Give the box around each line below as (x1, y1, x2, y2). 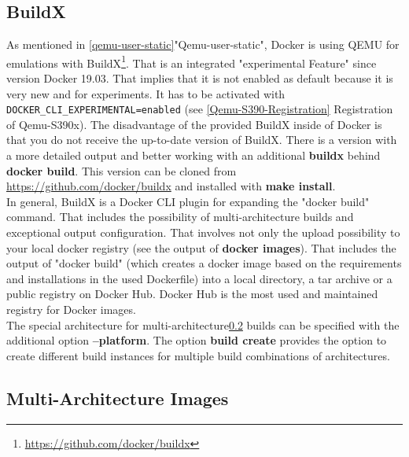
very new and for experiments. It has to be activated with (6, 85, 286, 101)
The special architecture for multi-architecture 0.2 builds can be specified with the (6, 316, 400, 333)
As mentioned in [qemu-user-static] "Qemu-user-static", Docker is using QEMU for (6, 36, 400, 53)
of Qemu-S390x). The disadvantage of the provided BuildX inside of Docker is (6, 116, 382, 132)
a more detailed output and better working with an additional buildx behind (6, 147, 381, 164)
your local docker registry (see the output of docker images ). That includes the (6, 239, 396, 256)
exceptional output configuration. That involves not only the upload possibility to (6, 224, 400, 241)
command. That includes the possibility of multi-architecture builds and (6, 208, 354, 225)
